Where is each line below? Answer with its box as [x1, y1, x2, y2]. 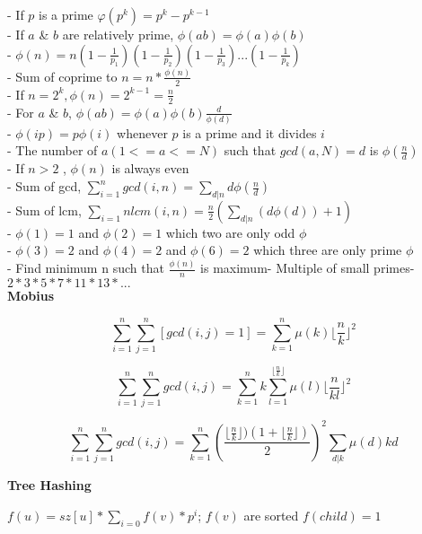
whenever [117, 123, 168, 142]
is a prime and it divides [182, 123, 317, 142]
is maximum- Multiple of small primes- [200, 258, 415, 277]
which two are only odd [165, 223, 295, 241]
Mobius [7, 286, 55, 305]
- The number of [7, 141, 98, 160]
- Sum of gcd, [7, 177, 82, 196]
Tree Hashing [7, 476, 92, 495]
